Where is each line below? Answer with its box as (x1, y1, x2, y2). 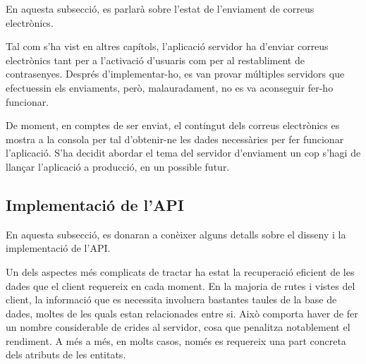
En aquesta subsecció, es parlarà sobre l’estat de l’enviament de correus (6, 1, 315, 16)
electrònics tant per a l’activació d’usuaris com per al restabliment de (6, 52, 305, 67)
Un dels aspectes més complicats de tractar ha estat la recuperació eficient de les (6, 264, 355, 279)
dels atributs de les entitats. (6, 347, 126, 362)
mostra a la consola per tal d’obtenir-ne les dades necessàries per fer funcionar (6, 131, 344, 146)
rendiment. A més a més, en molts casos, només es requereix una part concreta (6, 333, 346, 348)
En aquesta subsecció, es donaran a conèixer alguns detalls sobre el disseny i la (6, 226, 346, 241)
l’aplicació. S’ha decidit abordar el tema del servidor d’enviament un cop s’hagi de (6, 145, 361, 160)
